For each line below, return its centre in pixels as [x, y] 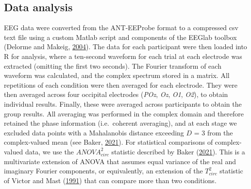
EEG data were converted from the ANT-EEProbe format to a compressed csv [121, 28]
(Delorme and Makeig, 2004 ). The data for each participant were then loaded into [125, 47]
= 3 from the [213, 132]
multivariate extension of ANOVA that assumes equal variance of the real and [120, 161]
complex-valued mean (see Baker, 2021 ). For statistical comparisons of [109, 142]
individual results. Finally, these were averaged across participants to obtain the [123, 104]
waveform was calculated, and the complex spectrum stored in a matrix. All [117, 75]
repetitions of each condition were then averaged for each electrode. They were [121, 85]
